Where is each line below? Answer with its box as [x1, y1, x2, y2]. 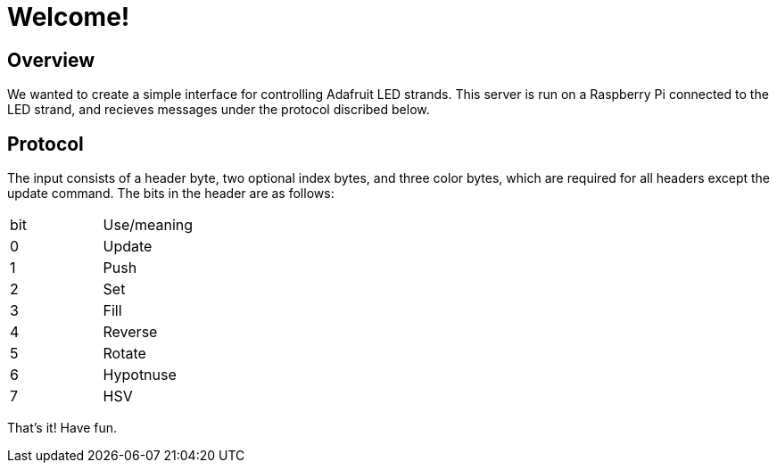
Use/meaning [103, 216, 194, 235]
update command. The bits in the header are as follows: [7, 186, 335, 202]
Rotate [103, 344, 146, 363]
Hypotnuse [103, 366, 177, 384]
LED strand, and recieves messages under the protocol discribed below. [7, 102, 430, 118]
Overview [7, 48, 95, 71]
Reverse [103, 323, 158, 342]
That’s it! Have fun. [7, 420, 118, 436]
